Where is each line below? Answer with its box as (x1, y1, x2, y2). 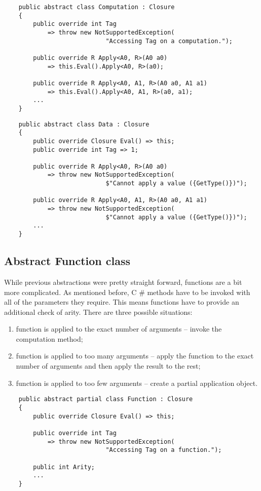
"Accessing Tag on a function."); (105, 446, 222, 454)
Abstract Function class (4, 253, 131, 269)
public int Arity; (33, 463, 95, 471)
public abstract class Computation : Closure (18, 4, 175, 11)
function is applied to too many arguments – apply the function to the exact (16, 350, 254, 361)
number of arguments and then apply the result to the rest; (16, 361, 201, 371)
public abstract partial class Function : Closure (18, 396, 193, 403)
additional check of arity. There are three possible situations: (4, 306, 193, 317)
